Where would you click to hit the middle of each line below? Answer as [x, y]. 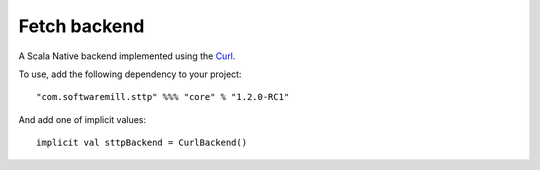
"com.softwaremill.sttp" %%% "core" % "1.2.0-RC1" [163, 97]
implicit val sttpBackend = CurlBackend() [142, 143]
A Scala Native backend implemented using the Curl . [127, 56]
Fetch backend [81, 26]
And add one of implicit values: [82, 119]
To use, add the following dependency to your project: [130, 74]
